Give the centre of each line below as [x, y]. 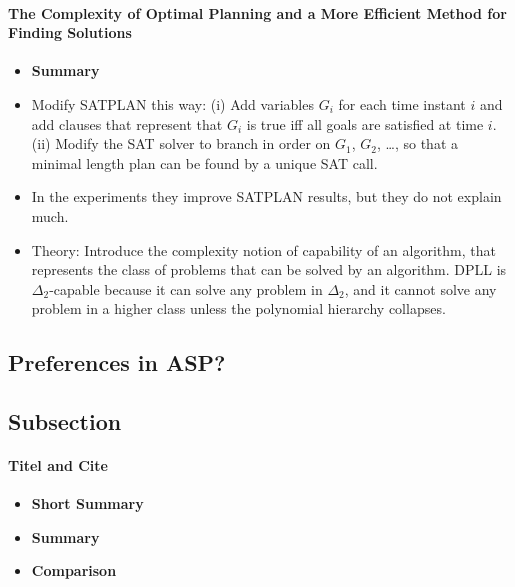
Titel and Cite [58, 465]
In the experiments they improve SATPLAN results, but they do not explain [266, 196]
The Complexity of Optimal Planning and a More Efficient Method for [257, 12]
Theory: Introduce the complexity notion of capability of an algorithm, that [263, 249]
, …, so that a [417, 143]
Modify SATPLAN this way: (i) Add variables [172, 103]
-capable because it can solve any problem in [186, 288]
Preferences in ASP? [117, 362]
